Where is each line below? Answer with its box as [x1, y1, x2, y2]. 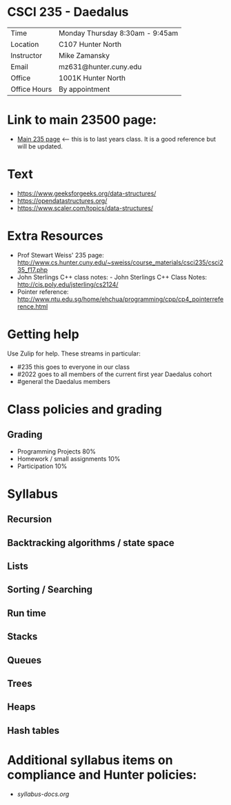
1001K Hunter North [58, 73, 126, 83]
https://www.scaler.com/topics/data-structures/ [17, 204, 154, 212]
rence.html [17, 302, 48, 311]
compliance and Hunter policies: [7, 767, 197, 782]
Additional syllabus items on [7, 752, 174, 768]
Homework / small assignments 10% [17, 454, 121, 463]
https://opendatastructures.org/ [17, 196, 108, 204]
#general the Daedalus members [17, 377, 110, 385]
